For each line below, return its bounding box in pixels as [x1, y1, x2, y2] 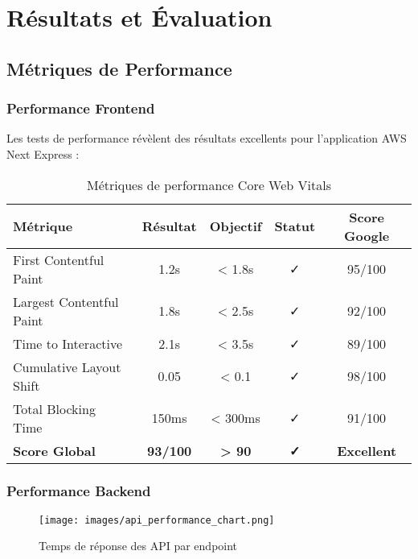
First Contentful [13, 250, 104, 269]
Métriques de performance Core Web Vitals [87, 175, 331, 194]
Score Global [13, 441, 96, 460]
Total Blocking [13, 399, 96, 418]
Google [344, 226, 390, 245]
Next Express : [6, 145, 80, 162]
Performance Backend [6, 481, 151, 501]
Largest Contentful [13, 292, 119, 311]
